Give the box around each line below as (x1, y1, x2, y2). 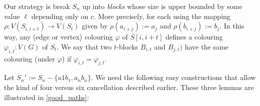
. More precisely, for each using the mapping (93, 10, 231, 21)
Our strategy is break (4, 1, 70, 11)
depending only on (31, 10, 89, 21)
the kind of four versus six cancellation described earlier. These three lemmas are (4, 81, 254, 92)
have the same (184, 41, 229, 51)
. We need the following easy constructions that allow (91, 72, 256, 82)
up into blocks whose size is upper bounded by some (82, 1, 242, 11)
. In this (219, 20, 244, 31)
